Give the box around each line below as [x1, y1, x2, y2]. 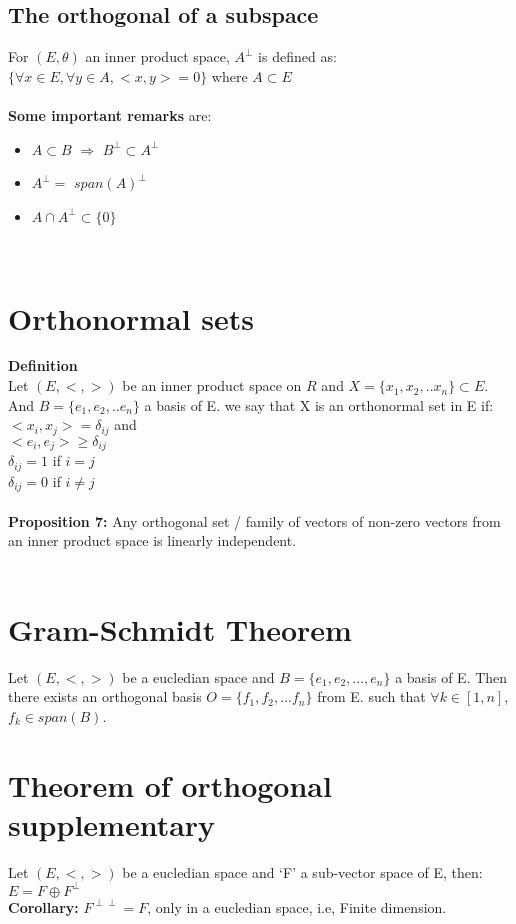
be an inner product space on [122, 375, 302, 396]
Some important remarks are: [8, 104, 212, 125]
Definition [8, 355, 78, 376]
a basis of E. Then [395, 666, 508, 687]
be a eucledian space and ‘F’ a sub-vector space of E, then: [122, 861, 483, 882]
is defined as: [258, 46, 337, 67]
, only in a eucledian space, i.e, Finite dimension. [147, 896, 447, 917]
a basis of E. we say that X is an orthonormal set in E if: [144, 394, 494, 415]
